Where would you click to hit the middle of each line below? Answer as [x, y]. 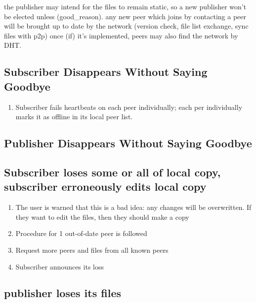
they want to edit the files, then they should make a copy [102, 217]
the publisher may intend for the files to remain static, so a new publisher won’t [125, 6]
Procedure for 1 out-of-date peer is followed [81, 233]
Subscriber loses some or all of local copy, [112, 172]
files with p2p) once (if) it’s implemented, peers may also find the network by [121, 35]
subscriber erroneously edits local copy [105, 186]
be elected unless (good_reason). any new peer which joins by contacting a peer [125, 16]
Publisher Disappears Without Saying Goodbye [128, 143]
